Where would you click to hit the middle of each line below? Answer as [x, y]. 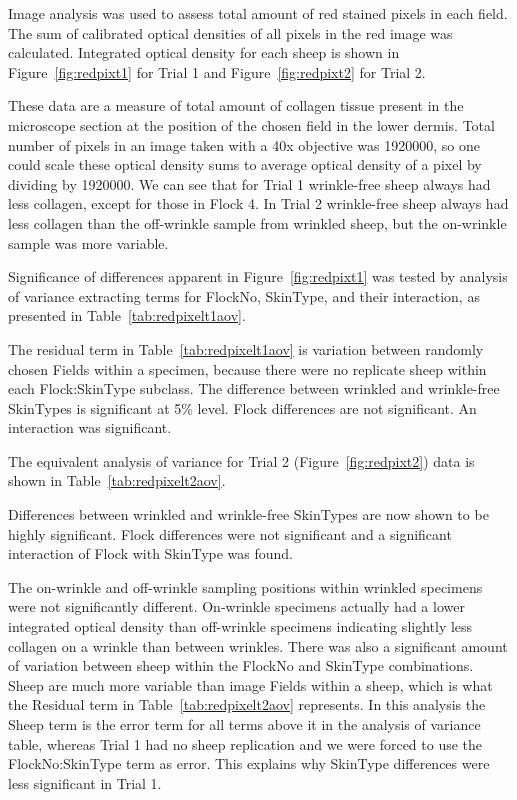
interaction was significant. [90, 427]
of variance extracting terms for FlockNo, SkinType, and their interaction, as [244, 295]
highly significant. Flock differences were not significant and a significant [230, 533]
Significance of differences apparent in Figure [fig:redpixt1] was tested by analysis [258, 276]
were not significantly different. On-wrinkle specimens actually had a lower [236, 606]
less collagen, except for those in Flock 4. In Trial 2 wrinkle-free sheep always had [258, 203]
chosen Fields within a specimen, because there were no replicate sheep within [247, 368]
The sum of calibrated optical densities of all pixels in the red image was [230, 32]
